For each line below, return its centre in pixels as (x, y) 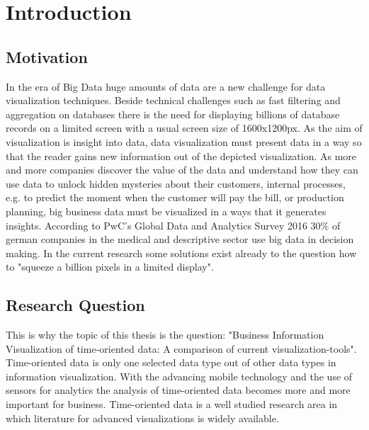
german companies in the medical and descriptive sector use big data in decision (180, 239)
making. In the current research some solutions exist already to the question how (181, 253)
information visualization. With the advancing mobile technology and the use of (179, 376)
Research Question (75, 305)
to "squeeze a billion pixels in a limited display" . (110, 267)
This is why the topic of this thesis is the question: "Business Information (165, 335)
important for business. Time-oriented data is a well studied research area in (172, 404)
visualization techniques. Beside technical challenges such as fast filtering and (173, 100)
